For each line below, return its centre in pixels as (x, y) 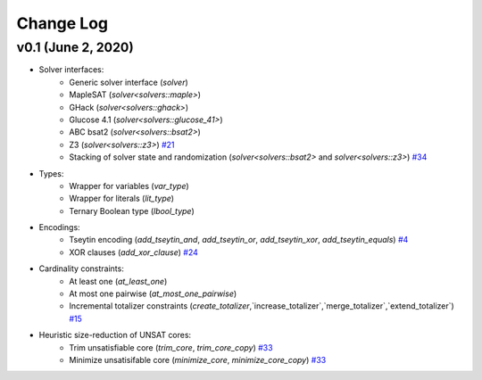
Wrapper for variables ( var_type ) (129, 186)
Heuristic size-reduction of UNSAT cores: (115, 335)
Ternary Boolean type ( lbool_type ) (132, 211)
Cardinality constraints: (81, 268)
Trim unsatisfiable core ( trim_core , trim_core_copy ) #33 (171, 347)
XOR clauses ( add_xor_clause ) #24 (133, 252)
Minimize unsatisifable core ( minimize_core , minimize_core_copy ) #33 (198, 359)
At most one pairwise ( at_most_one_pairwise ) (153, 293)
